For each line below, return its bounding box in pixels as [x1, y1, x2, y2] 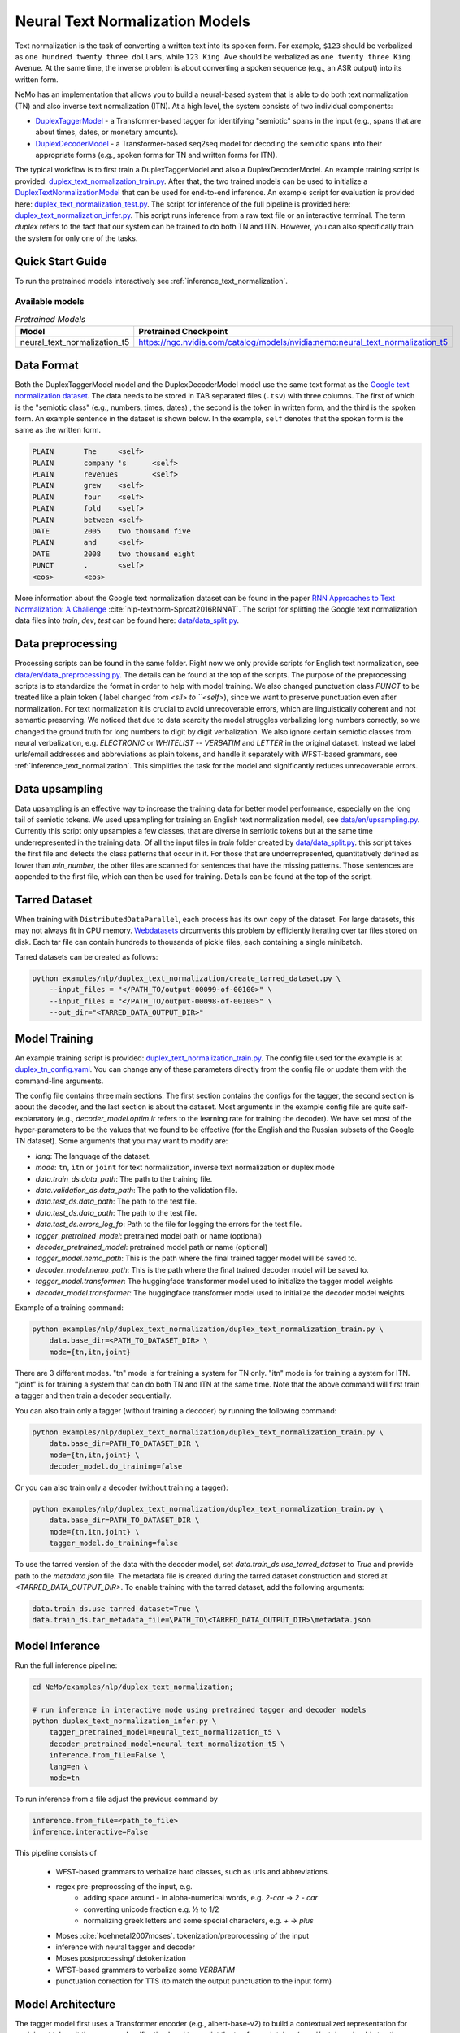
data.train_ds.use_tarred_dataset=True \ [32, 1604, 200, 1613]
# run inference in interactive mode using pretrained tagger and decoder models [32, 1704, 367, 1714]
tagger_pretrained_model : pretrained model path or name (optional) [35, 1230, 263, 1240]
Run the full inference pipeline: [15, 1660, 118, 1670]
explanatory [15, 1113, 55, 1123]
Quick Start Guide [15, 255, 107, 268]
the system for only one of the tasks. [15, 233, 138, 243]
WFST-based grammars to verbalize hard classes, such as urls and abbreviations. [55, 1866, 330, 1876]
